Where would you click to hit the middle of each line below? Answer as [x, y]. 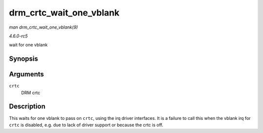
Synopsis [24, 59]
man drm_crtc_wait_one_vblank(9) [43, 27]
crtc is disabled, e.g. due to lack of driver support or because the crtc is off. [86, 125]
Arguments [27, 75]
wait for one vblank [28, 45]
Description [27, 107]
